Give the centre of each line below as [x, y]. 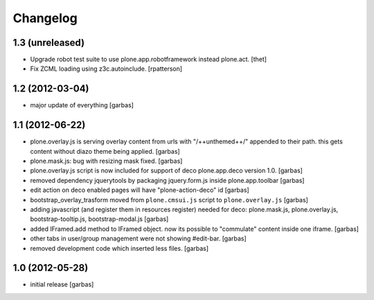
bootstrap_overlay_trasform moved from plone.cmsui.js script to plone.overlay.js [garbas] [169, 200]
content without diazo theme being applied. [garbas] [105, 151]
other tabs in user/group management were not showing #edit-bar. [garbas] [139, 238]
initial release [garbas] [62, 285]
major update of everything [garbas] [82, 105]
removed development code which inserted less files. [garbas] [119, 248]
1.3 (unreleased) [49, 43]
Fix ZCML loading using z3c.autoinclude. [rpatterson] [106, 69]
